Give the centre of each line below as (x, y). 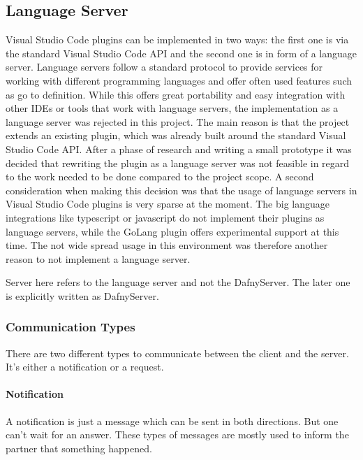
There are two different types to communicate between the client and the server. (177, 353)
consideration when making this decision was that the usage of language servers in (181, 190)
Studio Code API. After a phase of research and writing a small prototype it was (179, 149)
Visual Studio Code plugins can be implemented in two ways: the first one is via (177, 39)
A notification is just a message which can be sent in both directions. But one (172, 421)
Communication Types (71, 327)
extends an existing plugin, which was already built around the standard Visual (176, 135)
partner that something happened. (79, 448)
